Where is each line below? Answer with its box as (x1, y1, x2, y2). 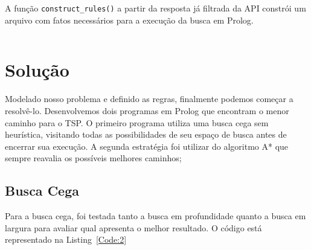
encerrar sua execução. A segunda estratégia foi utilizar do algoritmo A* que (5, 139, 289, 152)
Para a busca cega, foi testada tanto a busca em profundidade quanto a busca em (5, 210, 306, 222)
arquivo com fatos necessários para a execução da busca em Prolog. (5, 13, 254, 26)
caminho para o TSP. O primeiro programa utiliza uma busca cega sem (5, 116, 269, 129)
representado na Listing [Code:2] (5, 233, 127, 246)
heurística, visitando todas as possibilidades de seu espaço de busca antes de (5, 128, 287, 141)
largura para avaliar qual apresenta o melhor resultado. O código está (5, 221, 262, 234)
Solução (5, 57, 69, 82)
